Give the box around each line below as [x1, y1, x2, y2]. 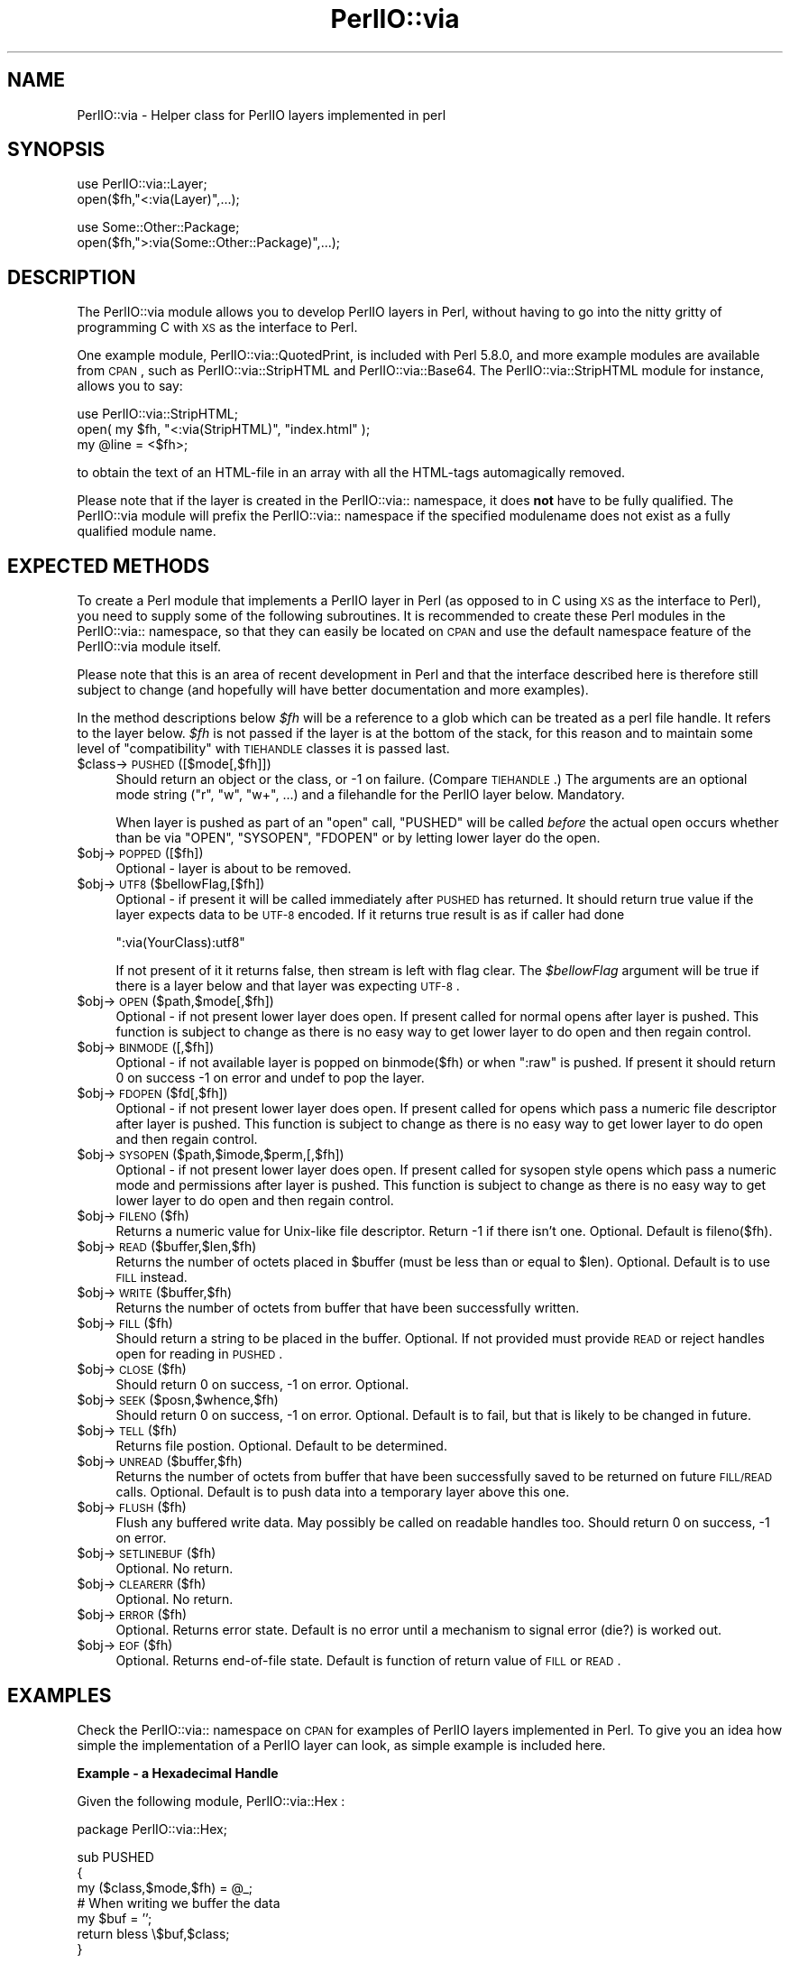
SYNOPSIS [7, 138, 106, 161]
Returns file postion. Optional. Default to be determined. [115, 1438, 447, 1454]
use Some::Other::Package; [77, 219, 240, 235]
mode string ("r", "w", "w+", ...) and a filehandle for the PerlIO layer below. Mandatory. [115, 787, 625, 803]
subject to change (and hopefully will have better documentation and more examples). [77, 682, 589, 698]
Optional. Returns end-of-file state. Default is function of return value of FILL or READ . [115, 1653, 621, 1669]
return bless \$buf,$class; [77, 1925, 230, 1941]
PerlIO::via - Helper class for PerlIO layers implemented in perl [77, 106, 446, 123]
